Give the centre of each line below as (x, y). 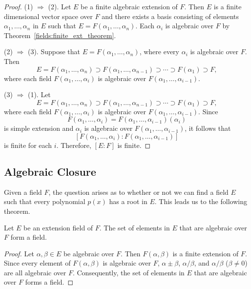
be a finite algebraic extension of (129, 6)
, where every (159, 52)
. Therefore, (74, 145)
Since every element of (37, 263)
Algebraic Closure (50, 171)
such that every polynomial (45, 201)
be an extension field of (58, 227)
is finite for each (28, 145)
